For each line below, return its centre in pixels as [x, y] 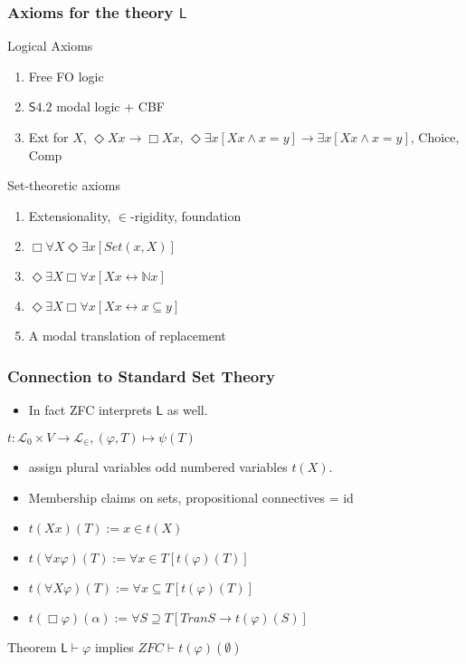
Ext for [48, 137]
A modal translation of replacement [127, 336]
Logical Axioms [50, 46]
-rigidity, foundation [186, 215]
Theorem [32, 647]
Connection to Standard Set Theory [141, 375]
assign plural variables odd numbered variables [158, 467]
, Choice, [435, 137]
